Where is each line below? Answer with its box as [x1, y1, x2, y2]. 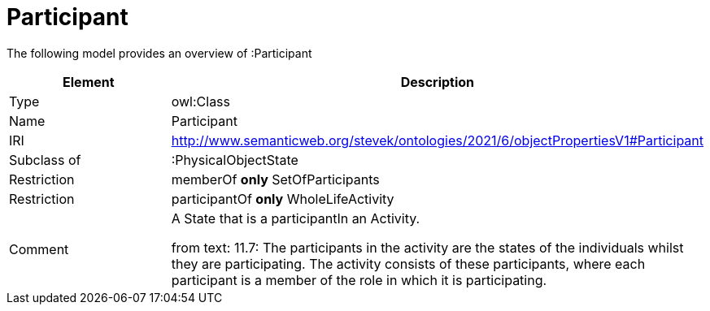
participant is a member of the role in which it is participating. [171, 271, 547, 288]
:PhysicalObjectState [171, 151, 298, 168]
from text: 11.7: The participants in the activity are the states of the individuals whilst [171, 239, 684, 256]
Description [400, 73, 475, 90]
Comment [9, 240, 69, 257]
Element [63, 73, 115, 90]
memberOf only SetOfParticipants [171, 171, 380, 188]
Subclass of [9, 151, 81, 168]
